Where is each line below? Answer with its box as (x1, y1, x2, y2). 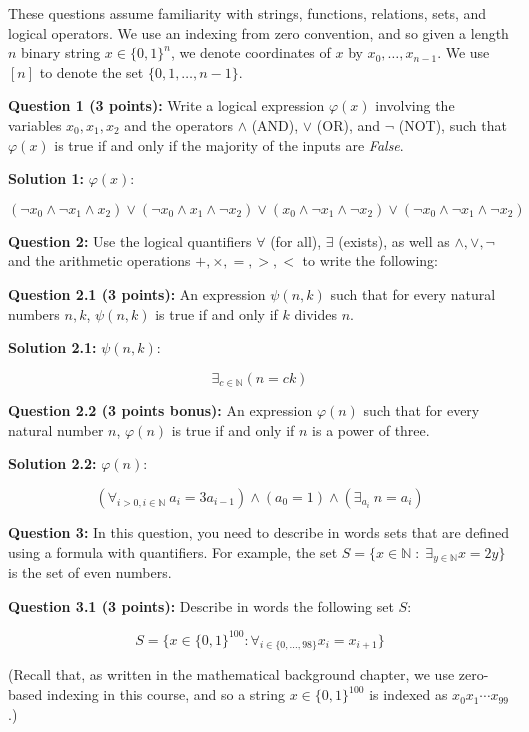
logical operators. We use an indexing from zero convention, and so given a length (8, 22, 509, 43)
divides (294, 303, 337, 324)
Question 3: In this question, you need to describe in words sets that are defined (8, 521, 509, 542)
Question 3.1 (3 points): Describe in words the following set (8, 595, 394, 616)
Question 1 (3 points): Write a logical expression (8, 95, 325, 116)
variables (8, 114, 62, 135)
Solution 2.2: (8, 453, 97, 474)
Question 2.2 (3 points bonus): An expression (8, 400, 313, 421)
